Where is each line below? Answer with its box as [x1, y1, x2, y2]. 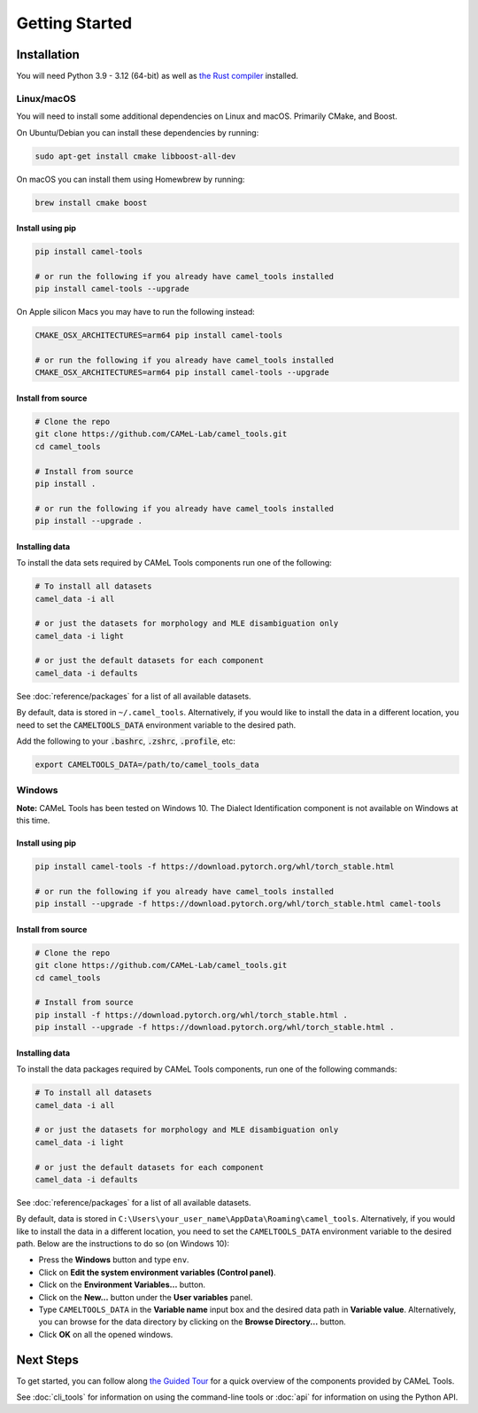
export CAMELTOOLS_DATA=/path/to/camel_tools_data [35, 759, 260, 769]
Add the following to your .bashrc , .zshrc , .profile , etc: [16, 736, 236, 746]
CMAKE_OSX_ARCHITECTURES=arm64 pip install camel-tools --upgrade [35, 368, 329, 378]
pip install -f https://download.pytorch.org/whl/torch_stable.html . [35, 1010, 349, 1019]
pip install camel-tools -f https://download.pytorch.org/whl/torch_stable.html [35, 862, 395, 872]
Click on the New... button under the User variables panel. [38, 1292, 253, 1302]
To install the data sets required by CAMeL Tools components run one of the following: [16, 558, 332, 568]
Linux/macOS [16, 92, 77, 105]
